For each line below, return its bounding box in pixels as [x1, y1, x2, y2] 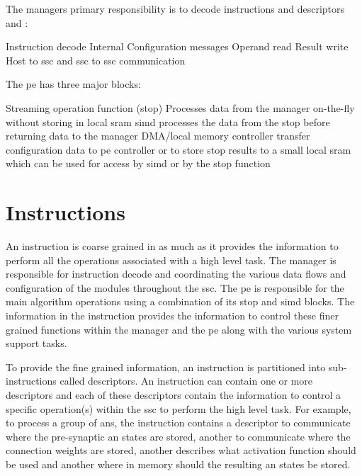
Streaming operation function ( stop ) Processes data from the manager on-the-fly [6, 100, 355, 115]
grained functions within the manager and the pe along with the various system [6, 322, 352, 336]
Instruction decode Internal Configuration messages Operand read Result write [6, 39, 349, 54]
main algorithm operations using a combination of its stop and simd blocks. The [6, 294, 355, 309]
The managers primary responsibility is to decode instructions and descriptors [6, 1, 345, 16]
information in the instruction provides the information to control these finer [6, 308, 339, 323]
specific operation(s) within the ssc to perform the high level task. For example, [6, 401, 351, 416]
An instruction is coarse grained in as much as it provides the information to [6, 239, 339, 254]
